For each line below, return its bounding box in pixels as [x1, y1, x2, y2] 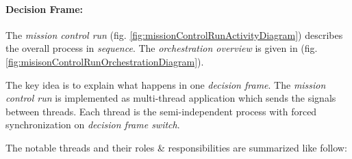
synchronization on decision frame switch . [5, 117, 180, 132]
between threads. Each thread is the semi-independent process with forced [5, 104, 317, 118]
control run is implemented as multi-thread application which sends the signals [5, 91, 336, 105]
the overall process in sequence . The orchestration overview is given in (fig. [5, 41, 318, 55]
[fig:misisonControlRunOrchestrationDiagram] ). [5, 54, 204, 68]
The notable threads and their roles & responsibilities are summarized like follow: [5, 140, 347, 154]
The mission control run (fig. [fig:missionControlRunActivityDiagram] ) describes [5, 27, 343, 42]
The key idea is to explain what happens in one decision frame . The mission [5, 77, 326, 91]
